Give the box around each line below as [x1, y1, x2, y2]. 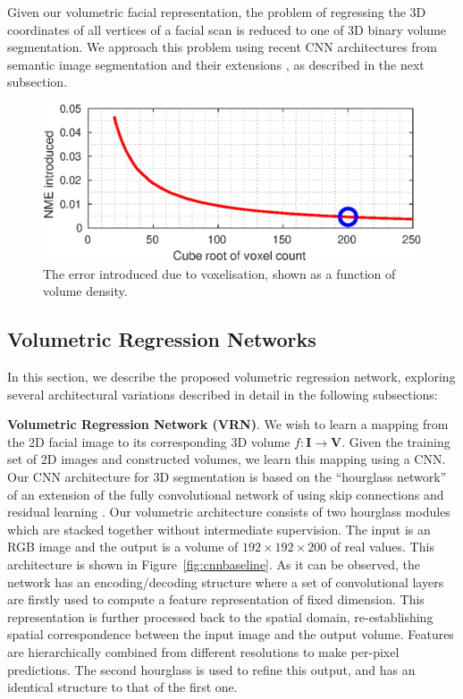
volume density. [43, 282, 128, 300]
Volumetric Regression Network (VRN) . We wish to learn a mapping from [7, 415, 449, 434]
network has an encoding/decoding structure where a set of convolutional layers [7, 572, 444, 591]
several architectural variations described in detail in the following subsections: [7, 384, 438, 403]
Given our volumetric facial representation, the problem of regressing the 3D [7, 3, 426, 21]
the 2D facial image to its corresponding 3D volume [7, 432, 290, 451]
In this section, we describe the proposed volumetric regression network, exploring [7, 367, 456, 386]
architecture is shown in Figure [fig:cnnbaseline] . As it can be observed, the [7, 554, 420, 573]
